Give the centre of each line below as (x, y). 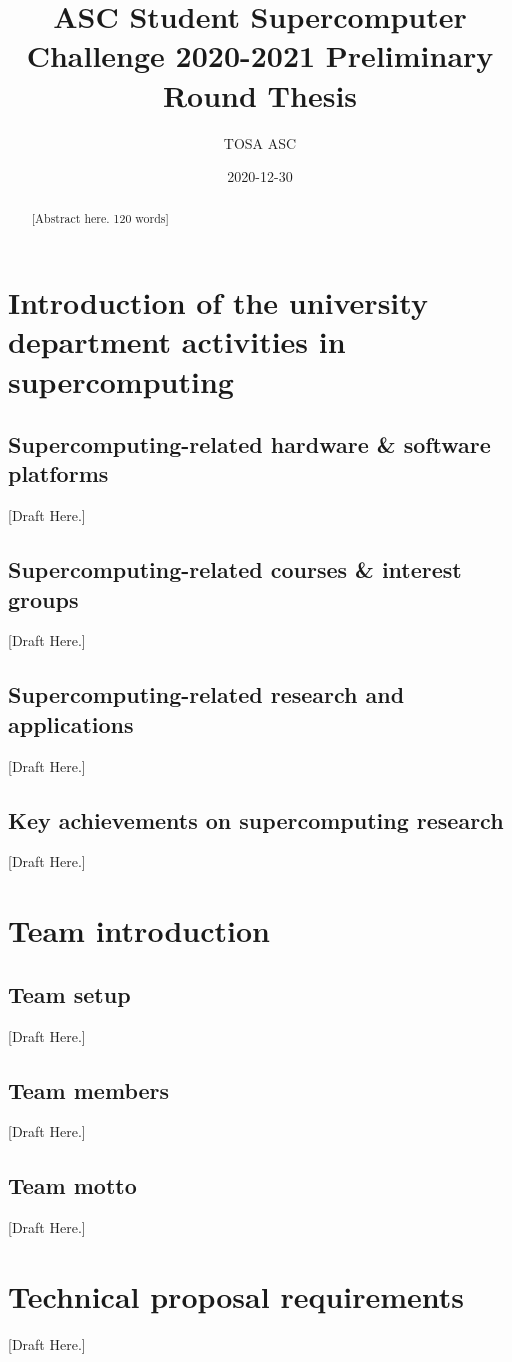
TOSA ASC (260, 142)
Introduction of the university (218, 302)
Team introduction (139, 930)
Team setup (69, 993)
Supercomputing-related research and (206, 694)
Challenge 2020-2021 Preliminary (260, 55)
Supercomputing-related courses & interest (235, 569)
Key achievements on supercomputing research (256, 819)
